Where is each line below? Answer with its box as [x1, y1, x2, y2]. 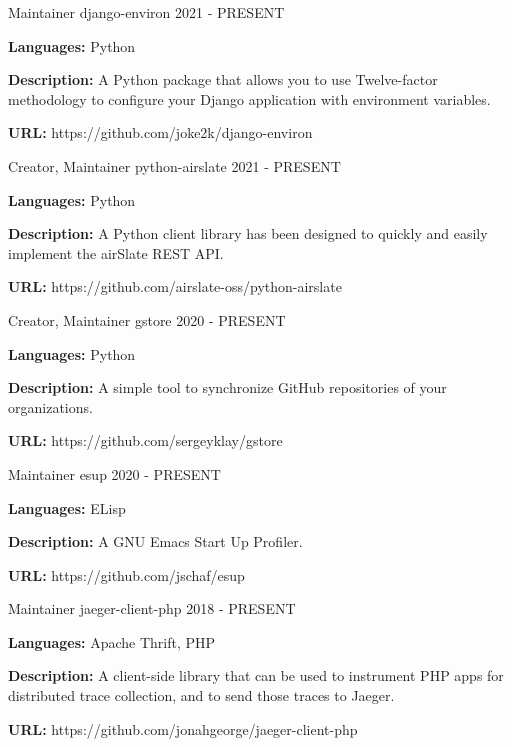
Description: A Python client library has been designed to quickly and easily [8, 223, 488, 244]
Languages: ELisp [8, 497, 126, 518]
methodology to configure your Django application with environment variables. [8, 88, 491, 109]
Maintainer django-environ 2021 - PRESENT [8, 2, 285, 22]
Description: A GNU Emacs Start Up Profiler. [8, 531, 303, 552]
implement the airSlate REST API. [8, 242, 224, 263]
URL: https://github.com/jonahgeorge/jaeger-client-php [8, 718, 358, 739]
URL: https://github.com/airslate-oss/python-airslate [8, 276, 342, 297]
